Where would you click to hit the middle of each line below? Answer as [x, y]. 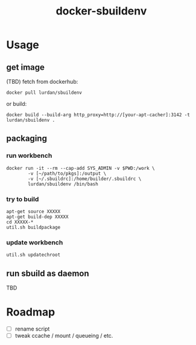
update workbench [35, 242]
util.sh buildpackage [33, 227]
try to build [23, 199]
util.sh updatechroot [33, 255]
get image [26, 67]
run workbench [29, 156]
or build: [17, 104]
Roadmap [31, 312]
